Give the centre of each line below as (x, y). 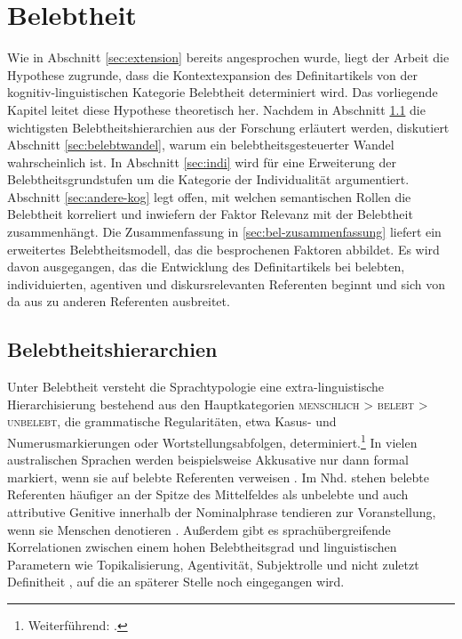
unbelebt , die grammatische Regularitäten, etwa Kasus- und (172, 421)
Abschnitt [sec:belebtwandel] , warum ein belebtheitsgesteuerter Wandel (201, 145)
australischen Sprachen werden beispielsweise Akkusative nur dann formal (208, 460)
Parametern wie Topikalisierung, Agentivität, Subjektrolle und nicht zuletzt (213, 564)
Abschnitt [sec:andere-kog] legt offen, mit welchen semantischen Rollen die (209, 196)
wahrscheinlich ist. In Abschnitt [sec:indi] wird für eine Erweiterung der (202, 162)
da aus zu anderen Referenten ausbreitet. (119, 301)
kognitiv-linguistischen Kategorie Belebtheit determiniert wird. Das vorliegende (223, 92)
